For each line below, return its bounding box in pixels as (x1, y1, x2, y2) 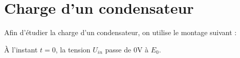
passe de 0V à (105, 44, 149, 54)
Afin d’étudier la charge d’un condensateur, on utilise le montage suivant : (4, 27, 237, 38)
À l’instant (4, 44, 38, 54)
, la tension (55, 44, 91, 54)
